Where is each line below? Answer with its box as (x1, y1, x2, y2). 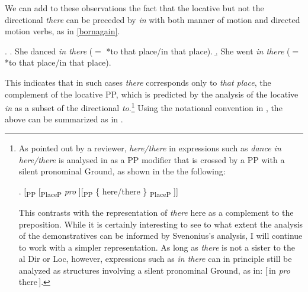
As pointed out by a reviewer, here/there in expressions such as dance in (18, 142, 281, 154)
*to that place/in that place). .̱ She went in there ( (106, 44, 290, 57)
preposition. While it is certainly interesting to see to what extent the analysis (18, 218, 303, 230)
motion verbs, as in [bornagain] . (5, 25, 120, 37)
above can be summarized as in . (5, 113, 123, 125)
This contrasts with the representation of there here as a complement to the (18, 206, 294, 218)
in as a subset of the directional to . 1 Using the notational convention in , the (5, 100, 283, 113)
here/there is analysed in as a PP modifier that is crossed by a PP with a (18, 153, 285, 166)
